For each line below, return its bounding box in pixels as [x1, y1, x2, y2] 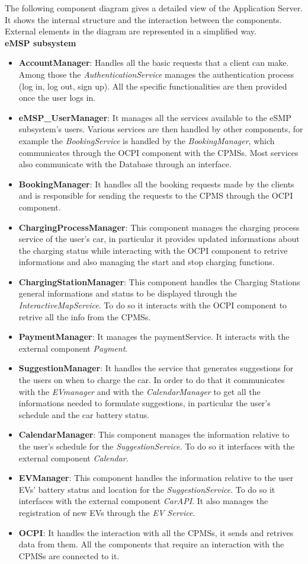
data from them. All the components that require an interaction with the [18, 538, 284, 550]
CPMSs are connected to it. [18, 549, 120, 562]
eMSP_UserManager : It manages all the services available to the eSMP [18, 111, 291, 123]
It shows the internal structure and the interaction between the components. [5, 13, 282, 26]
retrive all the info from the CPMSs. [18, 310, 151, 323]
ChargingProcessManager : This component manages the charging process [18, 221, 300, 233]
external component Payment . [18, 342, 128, 354]
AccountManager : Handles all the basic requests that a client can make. [18, 56, 289, 69]
